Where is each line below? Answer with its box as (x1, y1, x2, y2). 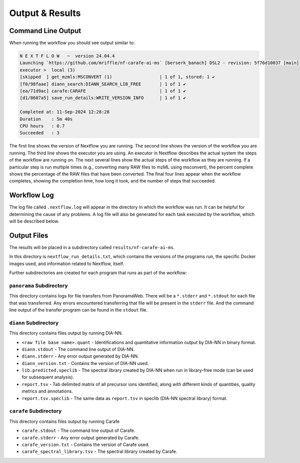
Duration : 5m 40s (19, 116, 73, 122)
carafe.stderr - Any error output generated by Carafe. (21, 434, 140, 440)
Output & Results (9, 7, 81, 18)
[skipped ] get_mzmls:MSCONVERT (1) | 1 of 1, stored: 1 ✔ (19, 74, 215, 80)
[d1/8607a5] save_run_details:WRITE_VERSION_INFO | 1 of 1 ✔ (19, 95, 186, 101)
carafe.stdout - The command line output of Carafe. (21, 427, 135, 433)
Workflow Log (9, 191, 54, 199)
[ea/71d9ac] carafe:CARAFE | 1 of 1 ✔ (19, 88, 186, 93)
